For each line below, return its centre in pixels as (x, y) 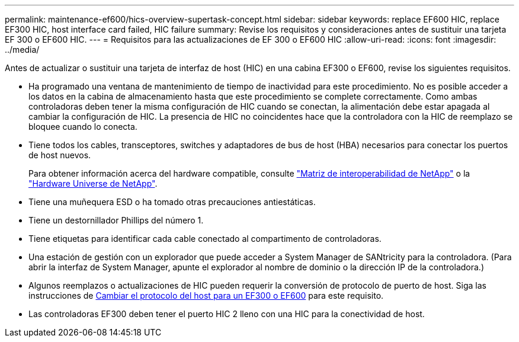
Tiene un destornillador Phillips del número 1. (116, 220)
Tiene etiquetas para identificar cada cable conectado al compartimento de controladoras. (205, 239)
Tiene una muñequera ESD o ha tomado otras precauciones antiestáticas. (172, 202)
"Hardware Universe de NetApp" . (93, 183)
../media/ (22, 49)
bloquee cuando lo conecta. (83, 127)
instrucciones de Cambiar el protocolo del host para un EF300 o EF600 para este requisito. (206, 295)
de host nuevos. (60, 155)
